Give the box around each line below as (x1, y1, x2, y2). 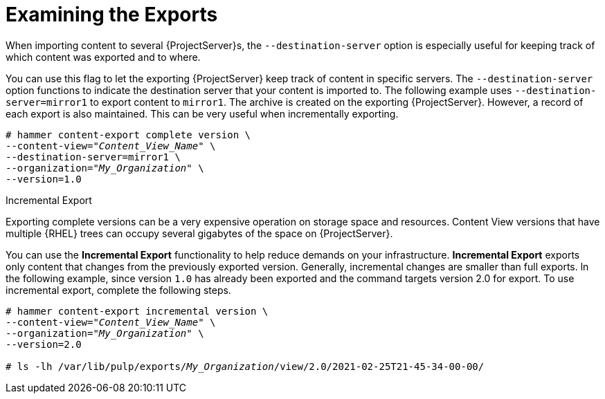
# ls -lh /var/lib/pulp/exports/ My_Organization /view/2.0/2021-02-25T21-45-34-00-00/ (6, 360, 485, 372)
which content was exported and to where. (6, 50, 201, 63)
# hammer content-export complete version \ (6, 129, 251, 140)
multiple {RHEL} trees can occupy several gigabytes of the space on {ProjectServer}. (6, 227, 393, 239)
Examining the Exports (6, 3, 218, 26)
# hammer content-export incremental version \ (6, 305, 269, 317)
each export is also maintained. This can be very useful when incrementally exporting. (6, 107, 399, 120)
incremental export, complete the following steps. (6, 284, 231, 296)
